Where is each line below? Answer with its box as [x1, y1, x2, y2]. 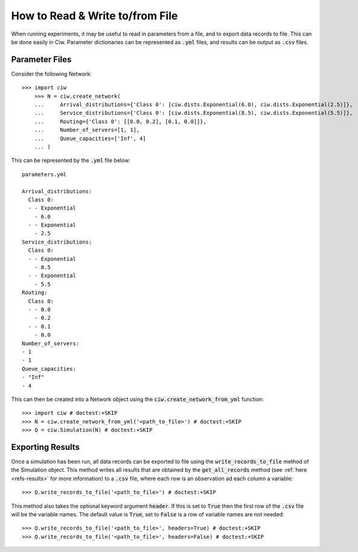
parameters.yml [22, 171, 67, 178]
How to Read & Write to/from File [11, 9, 178, 22]
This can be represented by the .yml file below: [11, 157, 131, 164]
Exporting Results [11, 441, 80, 452]
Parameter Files [11, 54, 72, 65]
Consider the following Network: [11, 70, 92, 77]
